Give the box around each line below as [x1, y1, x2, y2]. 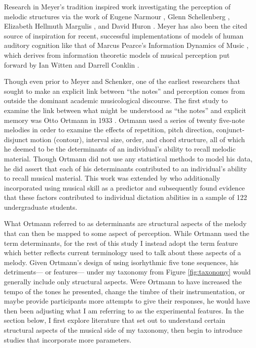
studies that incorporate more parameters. [4, 334, 132, 345]
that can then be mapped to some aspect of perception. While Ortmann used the [4, 228, 250, 238]
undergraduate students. [4, 201, 77, 212]
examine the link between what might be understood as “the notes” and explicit [4, 105, 247, 115]
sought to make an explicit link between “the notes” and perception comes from [4, 85, 245, 96]
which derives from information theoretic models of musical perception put [4, 49, 230, 60]
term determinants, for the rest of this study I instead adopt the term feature [4, 237, 238, 248]
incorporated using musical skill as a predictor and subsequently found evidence [4, 182, 245, 193]
